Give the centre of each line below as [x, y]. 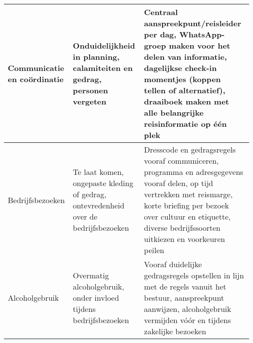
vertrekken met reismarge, [189, 194]
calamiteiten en [103, 68]
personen [90, 90]
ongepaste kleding [103, 183]
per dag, [160, 34]
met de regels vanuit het [185, 286]
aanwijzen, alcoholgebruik [188, 309]
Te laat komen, [98, 172]
